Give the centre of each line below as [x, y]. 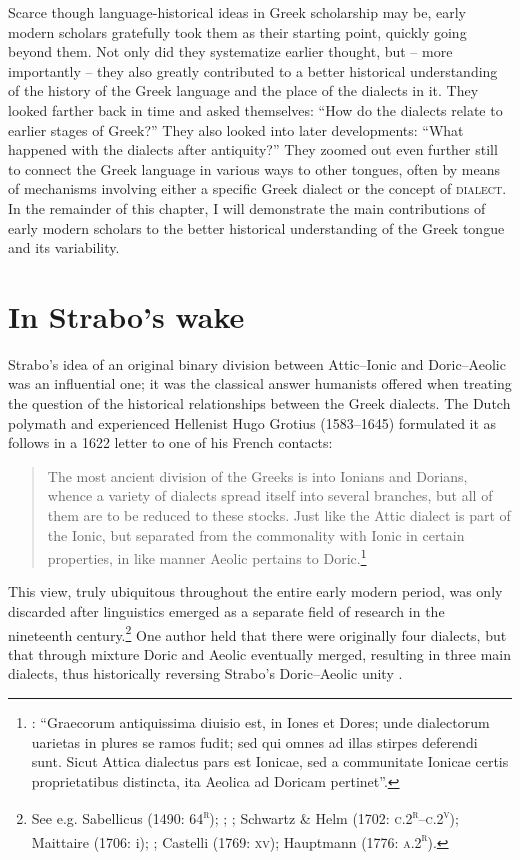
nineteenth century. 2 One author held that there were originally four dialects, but [257, 633]
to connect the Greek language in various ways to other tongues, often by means [254, 168]
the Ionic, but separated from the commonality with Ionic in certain [256, 534]
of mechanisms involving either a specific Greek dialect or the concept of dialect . [257, 188]
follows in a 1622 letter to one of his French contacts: [170, 442]
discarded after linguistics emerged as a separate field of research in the [226, 611]
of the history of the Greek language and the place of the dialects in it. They [243, 90]
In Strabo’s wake [126, 315]
